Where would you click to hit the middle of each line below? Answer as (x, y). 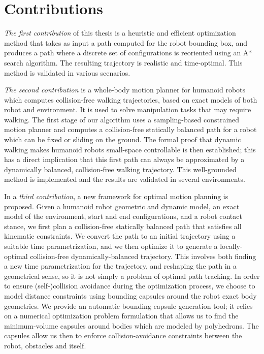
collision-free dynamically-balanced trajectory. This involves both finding (143, 256)
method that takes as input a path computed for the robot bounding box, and (126, 42)
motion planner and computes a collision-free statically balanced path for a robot (130, 129)
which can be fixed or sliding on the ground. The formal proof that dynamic (123, 139)
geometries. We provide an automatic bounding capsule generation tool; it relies (128, 305)
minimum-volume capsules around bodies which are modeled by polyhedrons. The (131, 325)
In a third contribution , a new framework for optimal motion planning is (116, 196)
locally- (231, 246)
